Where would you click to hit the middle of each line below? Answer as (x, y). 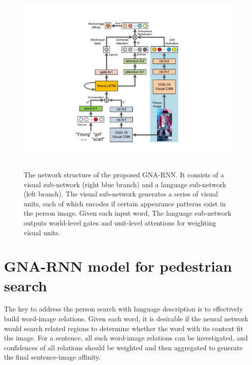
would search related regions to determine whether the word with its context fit (124, 328)
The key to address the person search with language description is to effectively (124, 309)
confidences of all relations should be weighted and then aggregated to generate (123, 347)
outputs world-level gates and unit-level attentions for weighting (120, 222)
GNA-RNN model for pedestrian (118, 266)
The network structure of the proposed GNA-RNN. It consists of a (124, 174)
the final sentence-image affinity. (52, 357)
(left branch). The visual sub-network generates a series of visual (121, 194)
